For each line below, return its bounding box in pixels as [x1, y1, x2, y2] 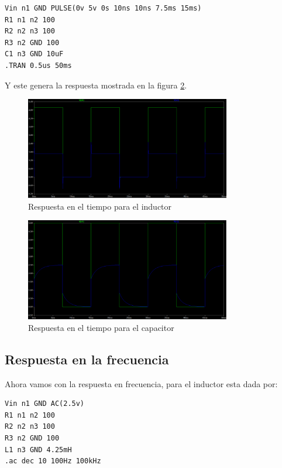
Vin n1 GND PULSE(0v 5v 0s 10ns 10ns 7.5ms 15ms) [5, 4, 202, 12]
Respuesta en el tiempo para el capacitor [28, 321, 174, 333]
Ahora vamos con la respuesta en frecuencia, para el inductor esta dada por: [5, 377, 278, 390]
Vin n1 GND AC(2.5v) [5, 399, 85, 408]
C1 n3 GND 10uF [5, 50, 64, 59]
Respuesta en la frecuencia [5, 350, 169, 368]
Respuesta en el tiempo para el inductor [28, 200, 172, 212]
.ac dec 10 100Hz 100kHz [5, 457, 101, 466]
